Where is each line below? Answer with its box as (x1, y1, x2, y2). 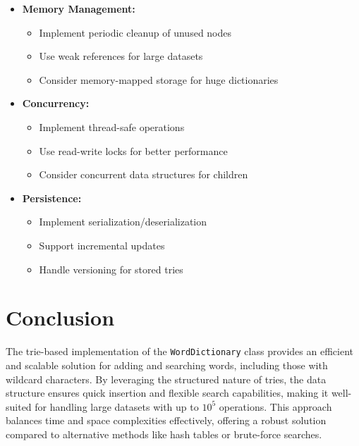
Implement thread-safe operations (39, 119, 185, 134)
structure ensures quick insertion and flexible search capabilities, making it (6, 385, 329, 400)
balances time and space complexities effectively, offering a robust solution (6, 413, 327, 428)
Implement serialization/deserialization (39, 214, 207, 229)
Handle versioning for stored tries (39, 261, 183, 276)
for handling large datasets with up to (35, 399, 199, 414)
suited (6, 399, 32, 414)
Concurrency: (22, 96, 90, 111)
